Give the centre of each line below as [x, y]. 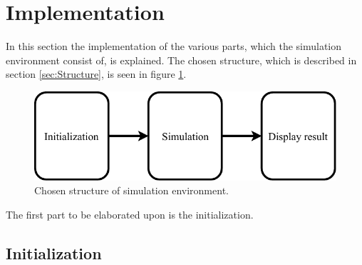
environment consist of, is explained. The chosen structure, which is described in [181, 60]
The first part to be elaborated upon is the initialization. [130, 214]
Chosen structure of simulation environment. [131, 190]
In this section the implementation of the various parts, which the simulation [174, 46]
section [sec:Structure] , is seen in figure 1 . [96, 74]
